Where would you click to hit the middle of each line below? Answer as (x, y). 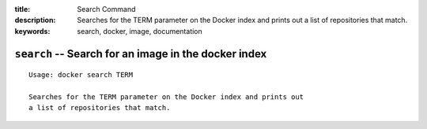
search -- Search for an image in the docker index (141, 54)
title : (23, 9)
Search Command (106, 9)
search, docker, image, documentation (140, 31)
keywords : (32, 31)
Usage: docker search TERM (81, 75)
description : (35, 20)
